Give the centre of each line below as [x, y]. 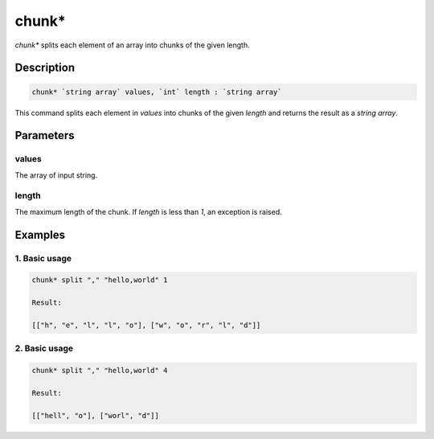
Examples [40, 234]
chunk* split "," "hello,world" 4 [100, 371]
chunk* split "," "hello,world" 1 [100, 280]
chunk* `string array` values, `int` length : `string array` [157, 92]
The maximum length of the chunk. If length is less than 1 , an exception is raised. [149, 211]
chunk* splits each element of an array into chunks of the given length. [132, 45]
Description [45, 68]
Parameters [45, 135]
